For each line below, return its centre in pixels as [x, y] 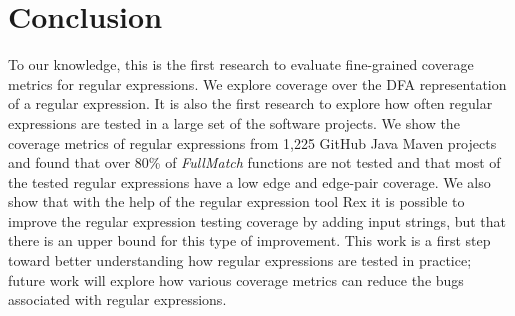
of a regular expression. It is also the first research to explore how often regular [250, 103]
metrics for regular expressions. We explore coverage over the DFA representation [257, 83]
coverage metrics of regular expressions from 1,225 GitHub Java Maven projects [252, 142]
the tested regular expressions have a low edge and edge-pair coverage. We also [249, 181]
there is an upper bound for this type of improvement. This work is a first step [249, 240]
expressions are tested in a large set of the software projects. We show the [234, 122]
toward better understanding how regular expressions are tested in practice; [240, 260]
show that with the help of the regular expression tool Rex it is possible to [236, 201]
